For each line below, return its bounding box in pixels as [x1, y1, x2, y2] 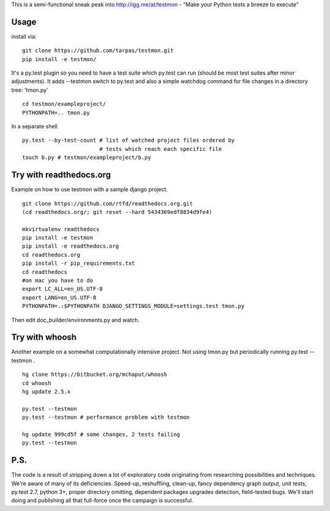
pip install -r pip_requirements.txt [22, 260, 136, 267]
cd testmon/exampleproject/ [22, 101, 106, 108]
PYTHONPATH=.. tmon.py [22, 109, 90, 116]
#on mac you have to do [22, 277, 94, 284]
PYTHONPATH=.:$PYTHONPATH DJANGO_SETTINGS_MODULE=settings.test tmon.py [22, 303, 244, 310]
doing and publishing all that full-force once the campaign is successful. [11, 497, 194, 504]
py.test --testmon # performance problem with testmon [22, 414, 190, 421]
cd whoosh [22, 380, 51, 386]
